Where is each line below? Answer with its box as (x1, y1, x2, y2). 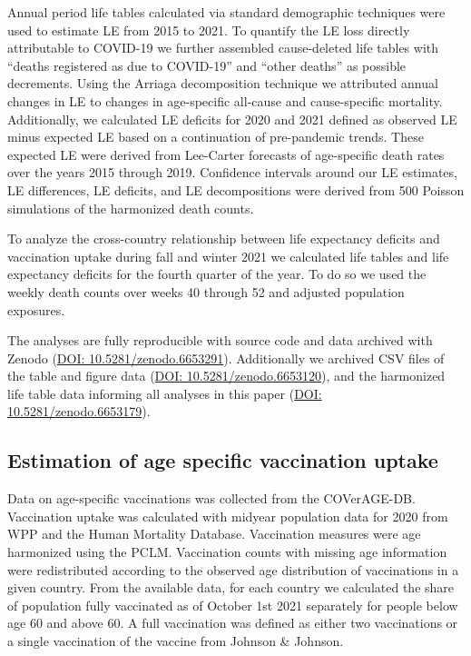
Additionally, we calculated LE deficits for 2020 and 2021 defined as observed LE (7, 109, 457, 128)
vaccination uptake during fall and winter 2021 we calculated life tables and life (7, 246, 449, 265)
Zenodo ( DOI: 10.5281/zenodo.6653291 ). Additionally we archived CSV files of (7, 348, 445, 367)
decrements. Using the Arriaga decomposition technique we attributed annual (7, 74, 438, 93)
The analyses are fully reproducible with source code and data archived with (7, 331, 433, 350)
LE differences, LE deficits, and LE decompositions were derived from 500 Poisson (7, 180, 465, 199)
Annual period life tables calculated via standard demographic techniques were (7, 3, 446, 21)
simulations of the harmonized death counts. (7, 198, 254, 217)
